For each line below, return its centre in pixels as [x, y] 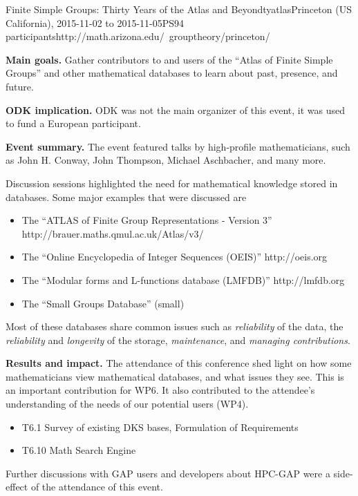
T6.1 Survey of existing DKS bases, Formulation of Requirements [160, 427]
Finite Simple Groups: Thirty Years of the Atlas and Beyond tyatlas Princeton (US [179, 9]
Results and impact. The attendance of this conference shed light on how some [179, 363]
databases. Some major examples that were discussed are [126, 197]
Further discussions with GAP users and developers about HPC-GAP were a [168, 473]
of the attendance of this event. [97, 487]
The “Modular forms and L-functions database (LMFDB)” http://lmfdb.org [183, 279]
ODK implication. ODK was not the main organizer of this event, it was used [176, 109]
